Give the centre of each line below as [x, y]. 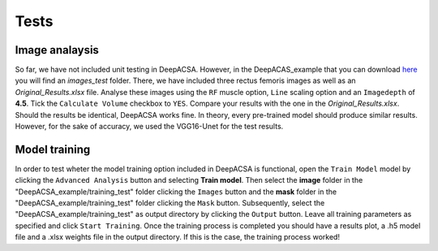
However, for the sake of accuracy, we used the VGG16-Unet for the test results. [149, 127]
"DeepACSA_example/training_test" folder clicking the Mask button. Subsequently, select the [170, 203]
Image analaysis [57, 50]
